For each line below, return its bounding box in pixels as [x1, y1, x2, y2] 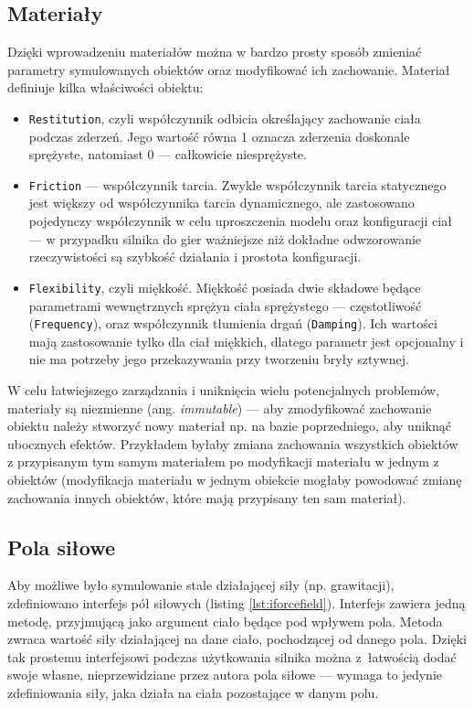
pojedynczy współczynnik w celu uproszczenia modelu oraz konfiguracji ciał [28, 211, 452, 231]
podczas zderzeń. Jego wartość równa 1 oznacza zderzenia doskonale [28, 126, 410, 145]
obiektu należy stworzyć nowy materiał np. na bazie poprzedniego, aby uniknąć [7, 416, 451, 435]
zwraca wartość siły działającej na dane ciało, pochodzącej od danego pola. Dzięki [7, 629, 467, 649]
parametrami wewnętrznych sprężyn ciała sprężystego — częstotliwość [28, 295, 422, 315]
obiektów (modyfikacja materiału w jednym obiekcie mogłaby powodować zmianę [7, 469, 462, 488]
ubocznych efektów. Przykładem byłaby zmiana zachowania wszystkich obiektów [7, 434, 458, 453]
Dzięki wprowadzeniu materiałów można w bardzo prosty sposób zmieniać [7, 42, 422, 61]
